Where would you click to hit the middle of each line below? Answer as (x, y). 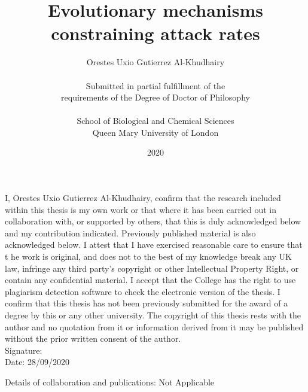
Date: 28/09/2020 (37, 362)
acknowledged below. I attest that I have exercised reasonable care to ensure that (154, 244)
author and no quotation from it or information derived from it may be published (154, 326)
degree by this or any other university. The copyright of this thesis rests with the (153, 315)
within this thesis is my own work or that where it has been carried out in (141, 209)
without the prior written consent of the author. (93, 338)
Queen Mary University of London (155, 132)
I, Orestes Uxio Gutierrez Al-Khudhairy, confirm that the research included (143, 198)
